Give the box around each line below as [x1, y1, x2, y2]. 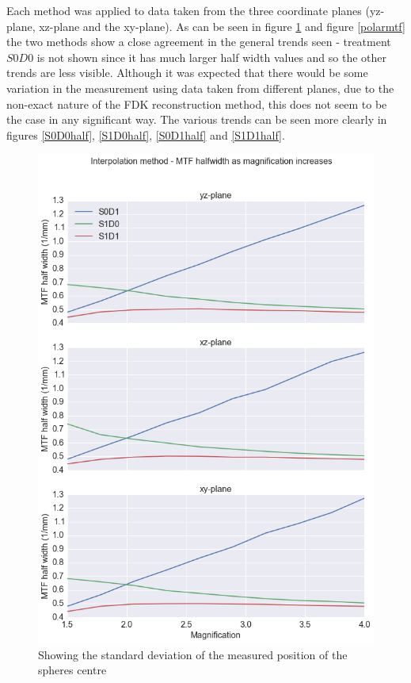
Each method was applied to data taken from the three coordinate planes [6, 2, 362, 18]
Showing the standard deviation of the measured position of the [38, 646, 348, 662]
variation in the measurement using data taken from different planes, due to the [6, 79, 394, 96]
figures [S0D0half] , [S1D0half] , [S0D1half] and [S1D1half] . [6, 126, 285, 143]
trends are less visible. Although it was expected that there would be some [6, 64, 368, 81]
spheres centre [38, 662, 107, 678]
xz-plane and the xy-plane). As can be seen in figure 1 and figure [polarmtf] [39, 17, 405, 34]
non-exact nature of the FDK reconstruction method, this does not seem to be [6, 95, 387, 112]
